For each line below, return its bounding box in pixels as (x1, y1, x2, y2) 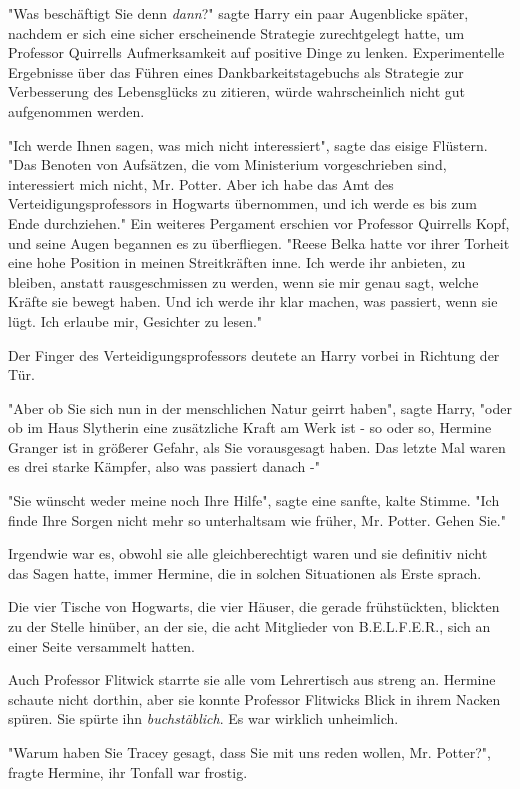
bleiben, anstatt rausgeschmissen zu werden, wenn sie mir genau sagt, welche (8, 271, 479, 292)
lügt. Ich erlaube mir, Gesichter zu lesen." (8, 310, 263, 331)
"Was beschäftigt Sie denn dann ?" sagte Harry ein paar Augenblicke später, (8, 3, 469, 23)
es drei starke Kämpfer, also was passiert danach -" (8, 456, 320, 477)
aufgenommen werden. (8, 100, 145, 121)
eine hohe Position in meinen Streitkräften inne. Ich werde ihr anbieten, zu (8, 252, 466, 273)
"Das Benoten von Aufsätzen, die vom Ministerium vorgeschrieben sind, (8, 154, 447, 175)
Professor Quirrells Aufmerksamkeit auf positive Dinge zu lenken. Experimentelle (8, 42, 505, 63)
